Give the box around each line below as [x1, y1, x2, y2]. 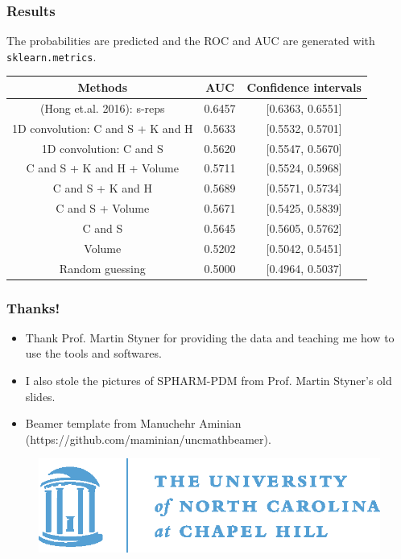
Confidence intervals [246, 78, 362, 95]
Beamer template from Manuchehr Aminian [25, 415, 242, 432]
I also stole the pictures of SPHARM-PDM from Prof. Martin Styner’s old [25, 372, 392, 389]
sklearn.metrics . [6, 48, 97, 64]
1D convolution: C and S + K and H [12, 119, 193, 136]
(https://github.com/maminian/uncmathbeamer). [25, 430, 271, 447]
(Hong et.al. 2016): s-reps [40, 99, 165, 116]
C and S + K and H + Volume [26, 159, 179, 176]
